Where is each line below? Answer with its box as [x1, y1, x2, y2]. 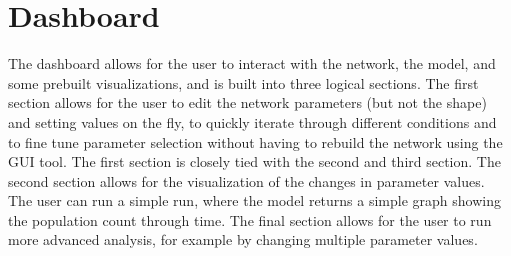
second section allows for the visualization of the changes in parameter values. [8, 170, 485, 191]
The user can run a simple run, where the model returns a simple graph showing [8, 190, 501, 211]
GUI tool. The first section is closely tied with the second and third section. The [8, 151, 501, 172]
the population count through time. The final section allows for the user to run [8, 209, 492, 230]
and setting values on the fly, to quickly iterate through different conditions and [8, 111, 497, 132]
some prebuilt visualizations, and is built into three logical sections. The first [8, 72, 479, 93]
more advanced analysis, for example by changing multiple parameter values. [8, 229, 478, 250]
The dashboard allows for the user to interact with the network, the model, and [8, 53, 496, 74]
